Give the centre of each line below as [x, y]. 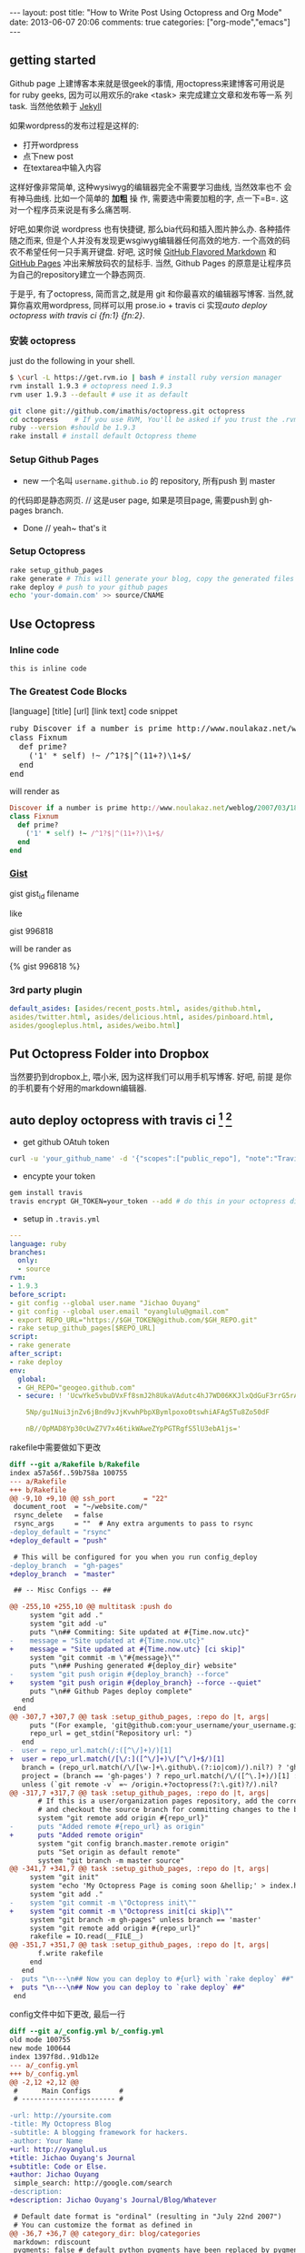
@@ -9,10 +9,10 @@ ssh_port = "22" [89, 1498]
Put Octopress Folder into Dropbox [109, 1054]
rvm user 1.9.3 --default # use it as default [99, 394]
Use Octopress [52, 624]
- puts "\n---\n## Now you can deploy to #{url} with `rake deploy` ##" [152, 1979]
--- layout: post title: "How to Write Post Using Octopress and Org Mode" [146, 12]
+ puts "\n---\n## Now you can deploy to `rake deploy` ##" [128, 1987]
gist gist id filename [44, 895]
